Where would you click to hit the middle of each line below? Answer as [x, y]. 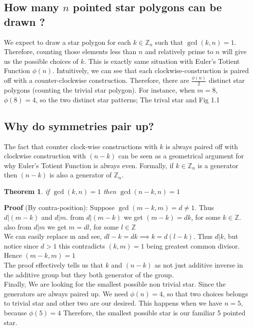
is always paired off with [202, 146]
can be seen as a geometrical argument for [181, 156]
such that [169, 42]
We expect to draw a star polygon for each [68, 42]
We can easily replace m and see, [53, 236]
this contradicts [82, 245]
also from [18, 226]
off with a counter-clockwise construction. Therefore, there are [97, 80]
